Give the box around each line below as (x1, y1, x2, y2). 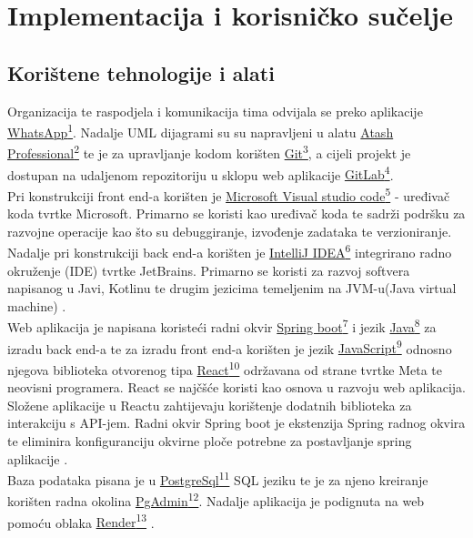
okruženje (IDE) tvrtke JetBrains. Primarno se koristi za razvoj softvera (7, 260, 410, 279)
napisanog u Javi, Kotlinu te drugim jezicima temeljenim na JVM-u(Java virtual (7, 279, 457, 298)
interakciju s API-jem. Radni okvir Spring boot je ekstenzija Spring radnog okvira (7, 413, 466, 432)
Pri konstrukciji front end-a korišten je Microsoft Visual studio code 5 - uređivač (7, 183, 450, 205)
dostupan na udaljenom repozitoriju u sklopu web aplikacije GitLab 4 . (7, 162, 394, 184)
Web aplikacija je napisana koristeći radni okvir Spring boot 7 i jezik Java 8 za (7, 315, 437, 337)
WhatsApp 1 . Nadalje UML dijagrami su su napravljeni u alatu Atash (7, 120, 394, 141)
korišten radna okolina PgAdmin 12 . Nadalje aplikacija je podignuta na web (7, 489, 425, 511)
